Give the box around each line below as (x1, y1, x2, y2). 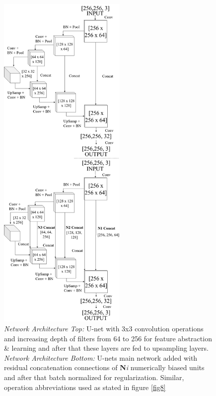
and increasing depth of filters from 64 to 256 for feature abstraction (4, 333, 212, 343)
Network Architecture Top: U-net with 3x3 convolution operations (4, 323, 204, 334)
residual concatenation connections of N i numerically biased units (4, 362, 205, 373)
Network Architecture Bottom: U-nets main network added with (4, 352, 198, 363)
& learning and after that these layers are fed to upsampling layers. (4, 343, 209, 353)
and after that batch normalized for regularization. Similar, (4, 372, 184, 383)
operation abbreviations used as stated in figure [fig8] (4, 382, 166, 392)
